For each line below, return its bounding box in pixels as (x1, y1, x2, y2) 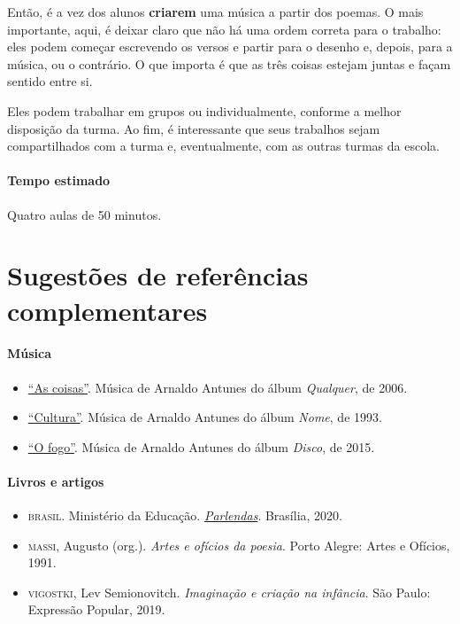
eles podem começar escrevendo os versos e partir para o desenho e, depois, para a (7, 37, 453, 56)
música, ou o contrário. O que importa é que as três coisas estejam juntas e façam (7, 54, 451, 73)
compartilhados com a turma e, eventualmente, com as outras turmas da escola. (7, 136, 440, 155)
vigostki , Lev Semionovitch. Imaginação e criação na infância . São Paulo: (27, 582, 431, 601)
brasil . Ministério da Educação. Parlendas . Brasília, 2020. (27, 506, 342, 525)
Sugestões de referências (7, 257, 309, 293)
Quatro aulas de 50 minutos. (7, 205, 162, 223)
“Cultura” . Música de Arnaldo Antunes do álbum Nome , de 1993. (27, 408, 382, 426)
